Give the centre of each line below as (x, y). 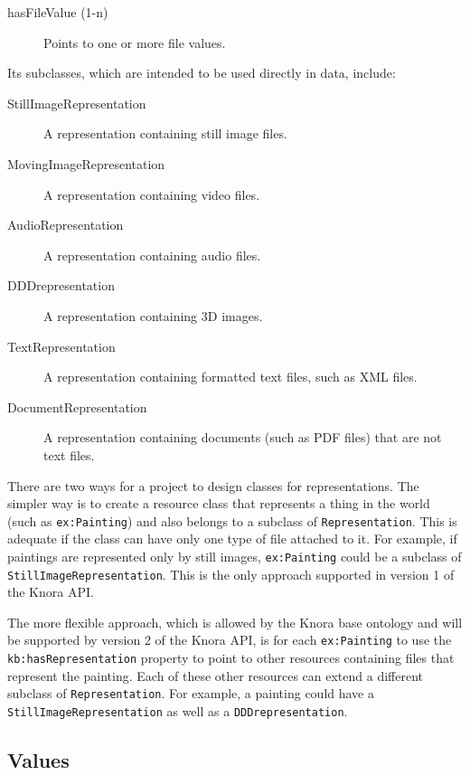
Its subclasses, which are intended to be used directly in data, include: (202, 73)
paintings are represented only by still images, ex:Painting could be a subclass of (235, 556)
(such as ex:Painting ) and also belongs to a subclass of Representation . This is (232, 520)
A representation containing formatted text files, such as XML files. (230, 377)
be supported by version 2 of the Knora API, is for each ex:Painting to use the (230, 640)
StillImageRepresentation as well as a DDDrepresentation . (178, 711)
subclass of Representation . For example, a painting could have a (191, 693)
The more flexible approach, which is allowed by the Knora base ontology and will (235, 622)
